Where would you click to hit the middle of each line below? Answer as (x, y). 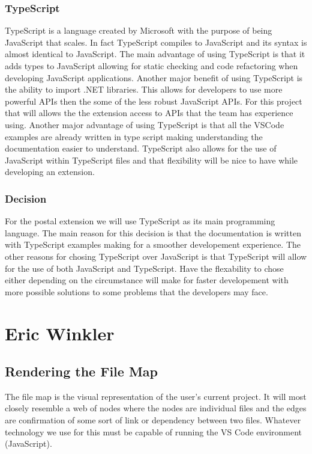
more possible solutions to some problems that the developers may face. (136, 291)
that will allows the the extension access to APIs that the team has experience (149, 113)
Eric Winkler (60, 333)
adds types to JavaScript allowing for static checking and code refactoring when (151, 66)
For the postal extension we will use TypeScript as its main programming (140, 221)
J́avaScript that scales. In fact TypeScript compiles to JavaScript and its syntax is (156, 42)
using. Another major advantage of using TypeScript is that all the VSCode (145, 124)
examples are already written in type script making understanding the (134, 136)
